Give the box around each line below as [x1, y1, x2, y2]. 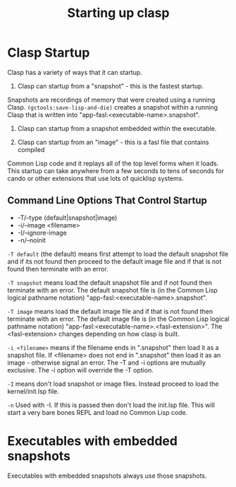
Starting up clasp [67, 5, 170, 21]
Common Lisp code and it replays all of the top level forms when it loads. [7, 159, 219, 168]
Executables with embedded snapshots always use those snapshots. [7, 471, 207, 480]
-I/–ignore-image [17, 228, 67, 237]
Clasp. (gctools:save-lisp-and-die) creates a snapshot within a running [7, 102, 218, 111]
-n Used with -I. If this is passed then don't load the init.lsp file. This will [7, 401, 215, 409]
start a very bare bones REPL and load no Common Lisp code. [7, 408, 188, 416]
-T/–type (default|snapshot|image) [17, 213, 118, 222]
